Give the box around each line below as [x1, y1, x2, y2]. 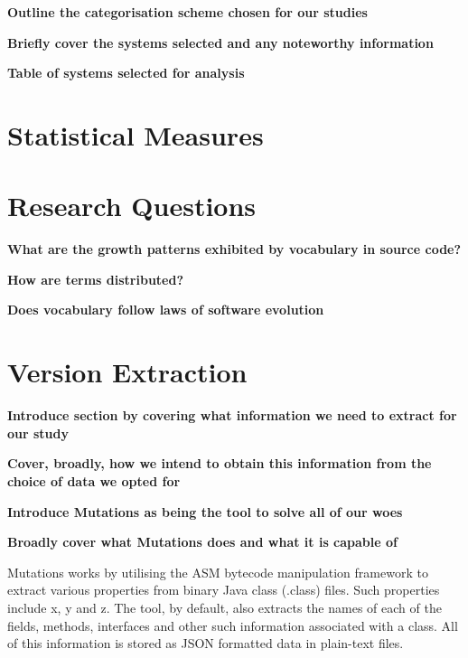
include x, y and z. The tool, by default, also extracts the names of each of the [7, 597, 442, 616]
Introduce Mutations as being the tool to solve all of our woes [7, 502, 403, 521]
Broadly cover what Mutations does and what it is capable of [7, 532, 398, 551]
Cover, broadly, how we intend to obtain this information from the [7, 454, 432, 473]
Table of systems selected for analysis [7, 63, 245, 82]
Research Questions [7, 187, 257, 224]
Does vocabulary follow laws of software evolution [7, 300, 324, 319]
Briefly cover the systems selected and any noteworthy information [7, 33, 434, 52]
